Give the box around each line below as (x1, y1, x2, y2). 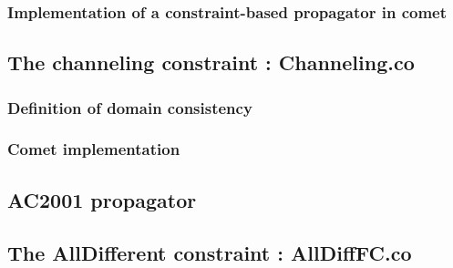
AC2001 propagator (7, 185, 197, 213)
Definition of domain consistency (7, 96, 252, 119)
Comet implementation (7, 138, 180, 160)
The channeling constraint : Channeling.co (7, 48, 415, 77)
